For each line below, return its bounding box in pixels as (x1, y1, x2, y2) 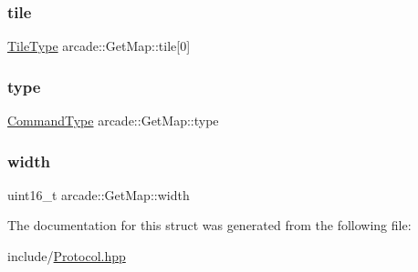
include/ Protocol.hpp (7, 247, 126, 266)
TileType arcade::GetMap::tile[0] (7, 36, 191, 55)
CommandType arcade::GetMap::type (7, 111, 219, 130)
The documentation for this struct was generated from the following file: (7, 216, 412, 235)
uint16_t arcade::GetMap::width (7, 185, 190, 204)
